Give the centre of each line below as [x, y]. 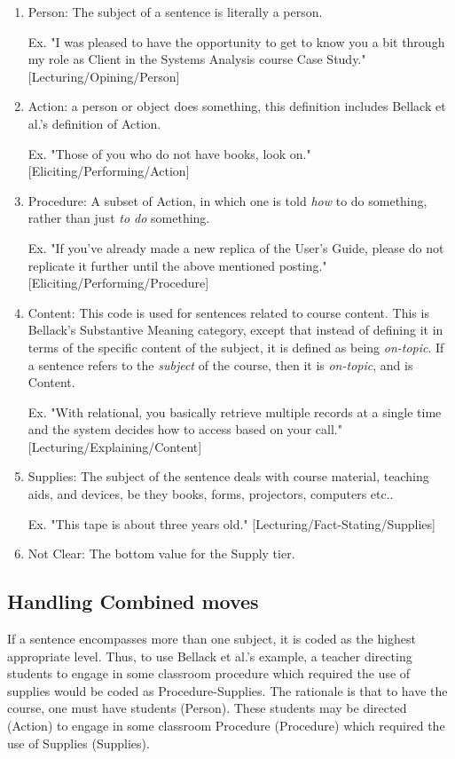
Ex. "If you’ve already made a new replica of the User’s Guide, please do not [236, 247]
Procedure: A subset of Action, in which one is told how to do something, [227, 200]
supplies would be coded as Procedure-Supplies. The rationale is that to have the [227, 690]
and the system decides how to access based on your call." [185, 429]
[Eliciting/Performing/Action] [109, 171]
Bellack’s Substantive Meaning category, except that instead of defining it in [235, 330]
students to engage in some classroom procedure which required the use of [209, 673]
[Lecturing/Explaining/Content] [115, 446]
